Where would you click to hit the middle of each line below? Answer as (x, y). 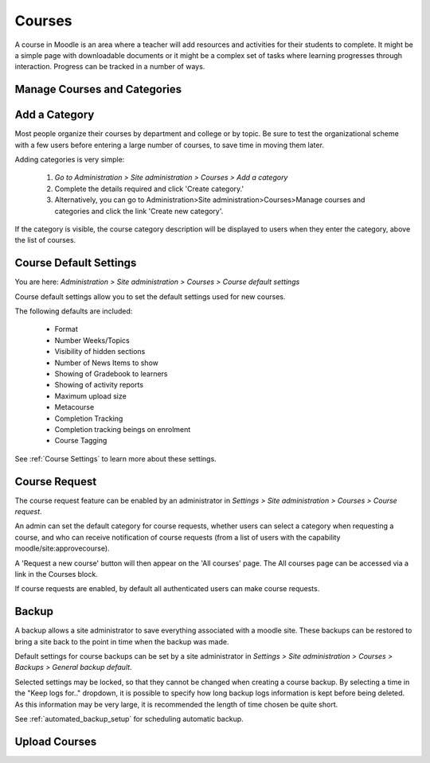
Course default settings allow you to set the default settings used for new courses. (150, 296)
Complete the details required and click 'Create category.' (149, 189)
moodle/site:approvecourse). (63, 548)
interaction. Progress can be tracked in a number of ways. (110, 67)
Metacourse (74, 407)
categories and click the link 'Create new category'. (139, 211)
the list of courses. (45, 240)
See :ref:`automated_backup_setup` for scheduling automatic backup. (129, 719)
